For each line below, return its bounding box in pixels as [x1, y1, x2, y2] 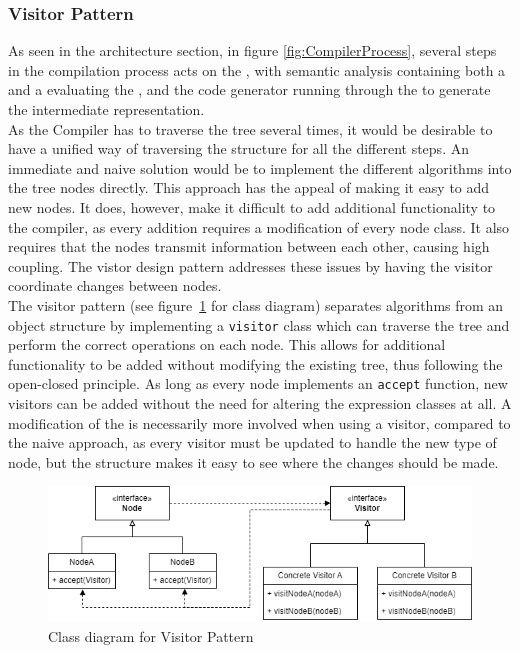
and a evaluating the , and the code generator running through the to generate [8, 79, 491, 100]
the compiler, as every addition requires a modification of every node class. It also [8, 216, 510, 237]
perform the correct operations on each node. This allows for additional [8, 334, 446, 355]
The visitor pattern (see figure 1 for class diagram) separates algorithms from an [8, 294, 504, 315]
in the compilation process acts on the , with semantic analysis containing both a [8, 59, 506, 80]
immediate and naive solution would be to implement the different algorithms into [8, 157, 512, 178]
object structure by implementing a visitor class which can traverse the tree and [8, 314, 510, 335]
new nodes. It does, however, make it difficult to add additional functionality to [8, 196, 496, 217]
